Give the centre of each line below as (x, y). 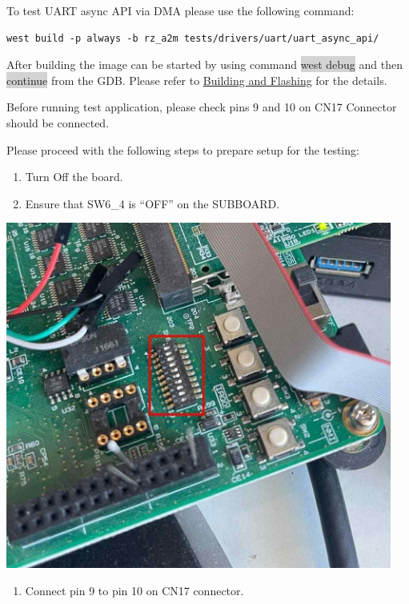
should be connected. (58, 122)
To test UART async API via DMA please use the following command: (180, 10)
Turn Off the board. (74, 177)
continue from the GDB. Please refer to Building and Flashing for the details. (197, 80)
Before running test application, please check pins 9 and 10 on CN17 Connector (202, 107)
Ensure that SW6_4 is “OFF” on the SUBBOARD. (152, 203)
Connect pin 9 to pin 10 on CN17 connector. (134, 590)
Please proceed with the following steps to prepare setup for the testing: (183, 149)
